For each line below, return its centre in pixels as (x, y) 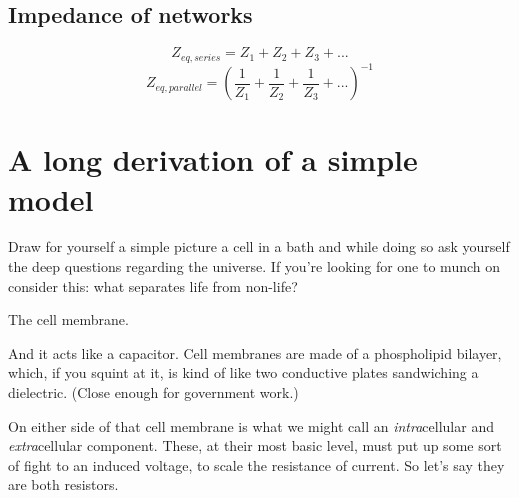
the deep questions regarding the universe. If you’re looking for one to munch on (254, 266)
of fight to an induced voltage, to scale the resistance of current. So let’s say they (256, 464)
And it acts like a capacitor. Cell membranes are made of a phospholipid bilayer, (255, 352)
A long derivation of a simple (213, 159)
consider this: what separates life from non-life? (153, 285)
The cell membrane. (68, 319)
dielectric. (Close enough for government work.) (153, 392)
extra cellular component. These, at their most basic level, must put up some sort (255, 445)
